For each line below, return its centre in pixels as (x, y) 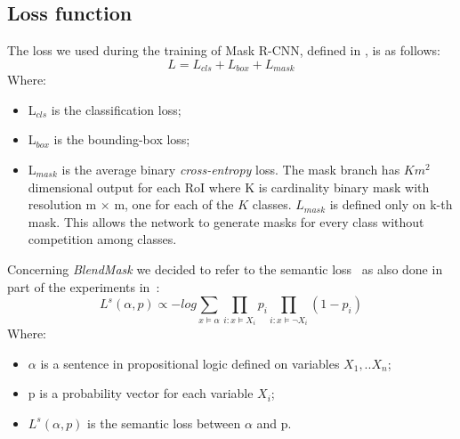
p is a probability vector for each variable (141, 393)
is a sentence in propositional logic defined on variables (190, 363)
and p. (274, 423)
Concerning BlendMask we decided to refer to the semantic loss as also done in (225, 269)
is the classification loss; (116, 109)
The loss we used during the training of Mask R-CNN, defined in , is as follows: (224, 50)
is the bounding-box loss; (122, 139)
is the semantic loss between (164, 423)
